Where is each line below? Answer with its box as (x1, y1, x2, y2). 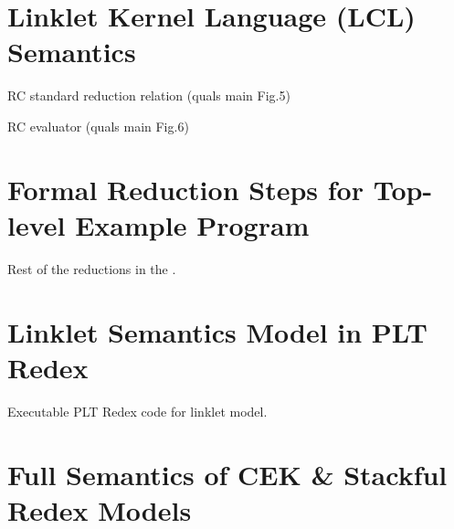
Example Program (75, 206, 310, 243)
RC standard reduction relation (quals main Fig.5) (7, 86, 290, 105)
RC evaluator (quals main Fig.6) (7, 116, 189, 135)
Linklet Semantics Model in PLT (7, 312, 428, 350)
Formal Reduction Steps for (7, 170, 364, 207)
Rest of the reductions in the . (7, 259, 176, 278)
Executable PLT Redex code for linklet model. (7, 401, 268, 420)
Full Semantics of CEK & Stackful (7, 455, 448, 492)
